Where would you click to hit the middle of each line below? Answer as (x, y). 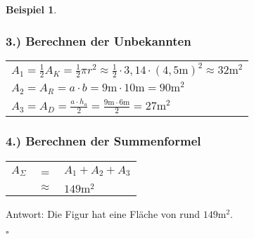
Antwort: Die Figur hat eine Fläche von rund (103, 214)
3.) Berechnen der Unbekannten (99, 40)
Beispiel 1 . (31, 9)
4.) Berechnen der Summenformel (103, 141)
